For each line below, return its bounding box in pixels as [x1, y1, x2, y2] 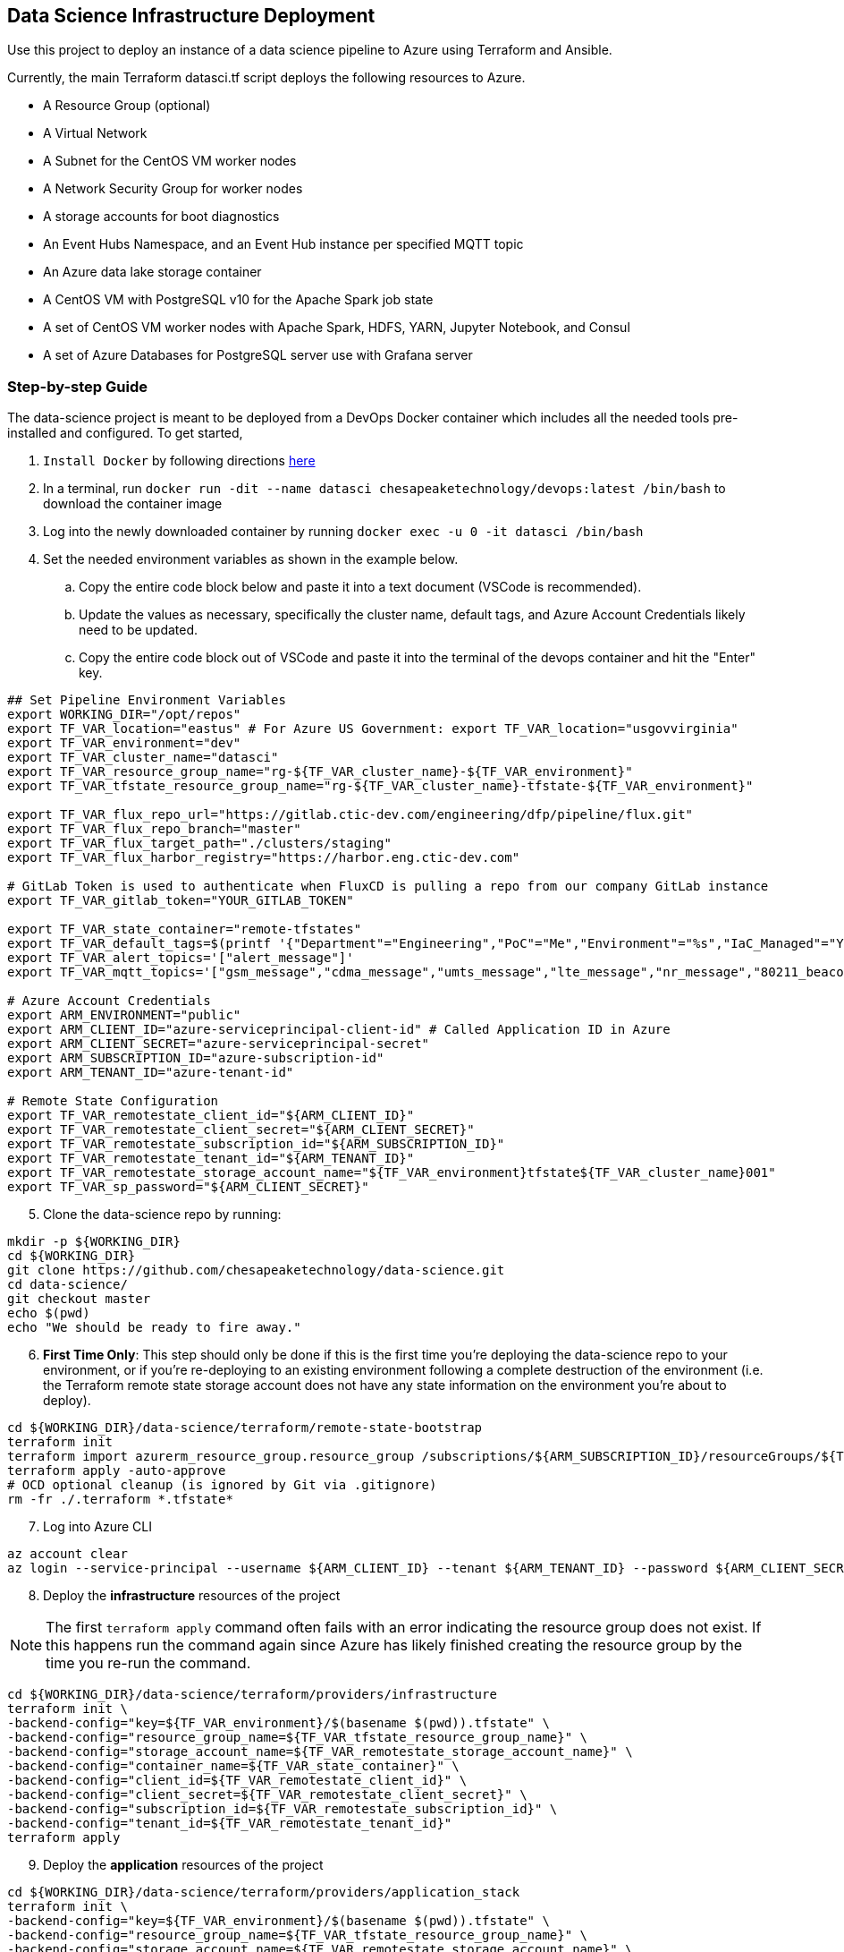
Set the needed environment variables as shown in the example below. [43, 551, 459, 567]
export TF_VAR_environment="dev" [7, 736, 241, 751]
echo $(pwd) [7, 1306, 90, 1321]
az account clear [7, 1547, 128, 1562]
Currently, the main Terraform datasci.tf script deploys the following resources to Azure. [7, 70, 526, 86]
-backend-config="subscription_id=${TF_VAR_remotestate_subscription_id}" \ [7, 1802, 558, 1817]
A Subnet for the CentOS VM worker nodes [43, 153, 297, 169]
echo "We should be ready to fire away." [7, 1320, 301, 1335]
